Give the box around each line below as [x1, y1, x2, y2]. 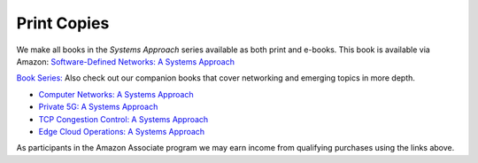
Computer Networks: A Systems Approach [38, 89, 194, 99]
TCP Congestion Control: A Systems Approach [38, 113, 209, 124]
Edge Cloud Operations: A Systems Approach [38, 126, 205, 136]
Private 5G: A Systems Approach [38, 102, 158, 113]
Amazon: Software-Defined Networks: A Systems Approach [16, 56, 235, 66]
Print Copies [16, 13, 110, 33]
